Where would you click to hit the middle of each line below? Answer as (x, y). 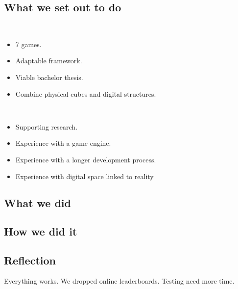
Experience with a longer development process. (86, 159)
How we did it (41, 231)
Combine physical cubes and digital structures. (86, 93)
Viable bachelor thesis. (49, 77)
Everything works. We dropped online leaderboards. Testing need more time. (119, 280)
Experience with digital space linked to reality (84, 176)
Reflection (30, 260)
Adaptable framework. (49, 61)
